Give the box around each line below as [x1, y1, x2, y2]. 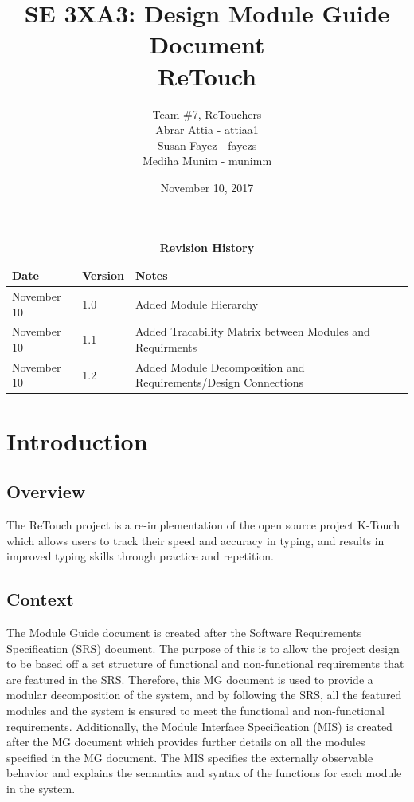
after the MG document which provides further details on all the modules [6, 733, 365, 750]
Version [82, 267, 124, 284]
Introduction [6, 424, 148, 457]
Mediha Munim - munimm [142, 152, 272, 169]
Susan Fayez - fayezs [157, 136, 257, 153]
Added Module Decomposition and [135, 358, 305, 375]
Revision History [159, 239, 255, 256]
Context [6, 587, 74, 611]
